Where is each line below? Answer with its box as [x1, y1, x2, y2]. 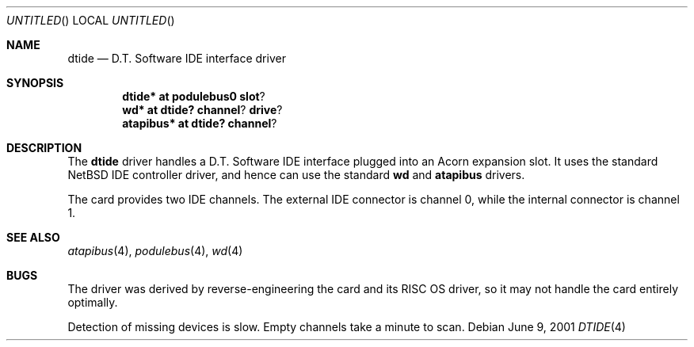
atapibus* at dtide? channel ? [122, 116, 277, 130]
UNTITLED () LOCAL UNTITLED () [6, 13, 175, 27]
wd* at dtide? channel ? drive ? [122, 103, 283, 116]
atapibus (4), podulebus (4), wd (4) [67, 244, 243, 257]
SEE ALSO [6, 231, 60, 244]
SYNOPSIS [6, 76, 64, 90]
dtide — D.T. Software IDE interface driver [67, 51, 286, 65]
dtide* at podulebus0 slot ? [122, 90, 265, 103]
